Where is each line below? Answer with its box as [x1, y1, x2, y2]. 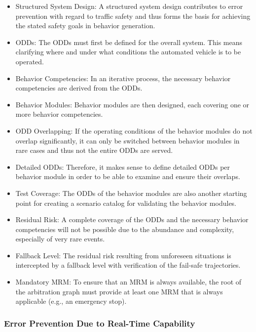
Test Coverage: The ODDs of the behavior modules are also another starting [15, 188, 247, 198]
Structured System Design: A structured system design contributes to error [15, 1, 243, 11]
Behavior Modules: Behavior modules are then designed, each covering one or [15, 99, 250, 109]
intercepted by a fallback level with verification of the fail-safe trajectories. [15, 260, 241, 270]
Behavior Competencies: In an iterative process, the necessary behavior [15, 73, 231, 83]
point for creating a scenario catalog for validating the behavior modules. [15, 197, 237, 208]
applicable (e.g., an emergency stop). [15, 296, 127, 306]
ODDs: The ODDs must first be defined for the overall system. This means [15, 37, 242, 47]
